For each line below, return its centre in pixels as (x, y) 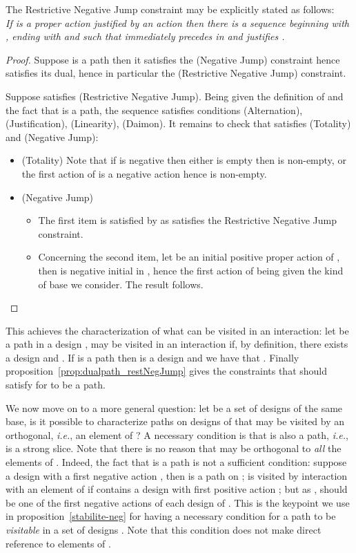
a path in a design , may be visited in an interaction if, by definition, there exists (177, 344)
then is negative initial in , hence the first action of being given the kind (191, 270)
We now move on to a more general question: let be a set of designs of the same (174, 407)
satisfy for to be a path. (56, 385)
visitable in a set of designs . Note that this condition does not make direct (164, 529)
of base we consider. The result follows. (121, 284)
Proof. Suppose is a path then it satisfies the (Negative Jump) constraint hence (173, 59)
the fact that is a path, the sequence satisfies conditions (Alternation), (154, 110)
